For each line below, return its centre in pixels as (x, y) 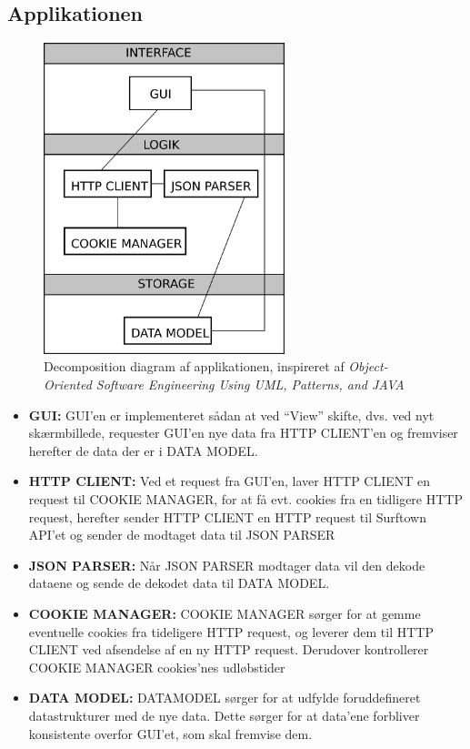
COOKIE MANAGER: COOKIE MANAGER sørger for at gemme (225, 613)
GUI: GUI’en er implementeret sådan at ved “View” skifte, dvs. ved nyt (231, 415)
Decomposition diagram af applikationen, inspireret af (194, 366)
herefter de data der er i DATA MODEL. (143, 450)
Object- (368, 366)
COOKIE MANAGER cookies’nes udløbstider (157, 667)
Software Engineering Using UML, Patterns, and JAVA (250, 385)
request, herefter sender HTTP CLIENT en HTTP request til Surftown (227, 516)
